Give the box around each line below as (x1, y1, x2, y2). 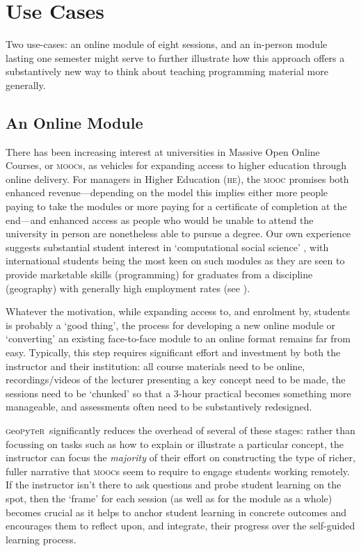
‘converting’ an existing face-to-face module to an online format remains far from (6, 331, 351, 346)
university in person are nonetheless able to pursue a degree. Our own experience (6, 226, 351, 241)
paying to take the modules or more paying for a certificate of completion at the (6, 199, 347, 214)
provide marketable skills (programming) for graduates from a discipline (6, 267, 313, 282)
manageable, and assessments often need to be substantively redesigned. (6, 399, 312, 414)
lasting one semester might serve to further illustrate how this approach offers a (6, 50, 345, 65)
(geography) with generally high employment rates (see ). (6, 280, 250, 295)
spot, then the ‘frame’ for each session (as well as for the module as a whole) (6, 490, 332, 505)
